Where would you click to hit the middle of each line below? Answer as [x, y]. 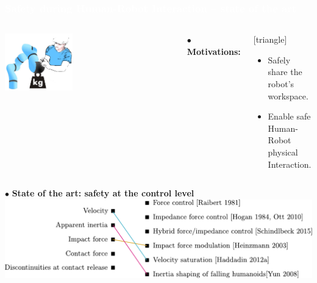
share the [285, 72]
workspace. [288, 95]
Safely [279, 59]
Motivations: [214, 51]
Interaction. [290, 164]
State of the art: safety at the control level [103, 193]
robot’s [281, 84]
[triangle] [270, 39]
